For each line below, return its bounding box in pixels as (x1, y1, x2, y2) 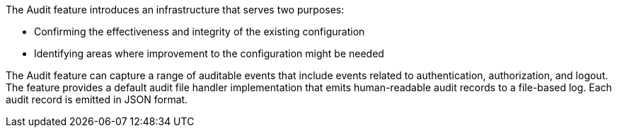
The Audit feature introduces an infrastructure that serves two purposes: (6, 4, 345, 16)
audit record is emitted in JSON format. (6, 93, 188, 105)
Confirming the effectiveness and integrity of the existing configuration (34, 25, 365, 37)
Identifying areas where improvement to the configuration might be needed (34, 47, 384, 59)
